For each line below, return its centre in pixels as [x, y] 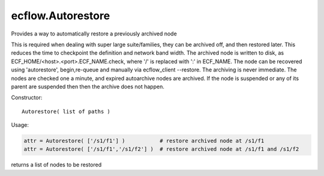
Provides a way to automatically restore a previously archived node [94, 34]
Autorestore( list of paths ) [66, 111]
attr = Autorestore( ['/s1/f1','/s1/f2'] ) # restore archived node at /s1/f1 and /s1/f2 [161, 149]
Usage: [20, 125]
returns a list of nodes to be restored [56, 165]
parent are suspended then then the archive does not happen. [88, 86]
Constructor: [27, 98]
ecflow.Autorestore [61, 16]
